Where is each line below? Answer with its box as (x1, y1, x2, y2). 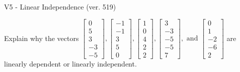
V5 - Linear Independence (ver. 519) (4, 1, 116, 11)
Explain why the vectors (4, 32, 79, 43)
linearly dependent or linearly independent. (4, 58, 137, 68)
